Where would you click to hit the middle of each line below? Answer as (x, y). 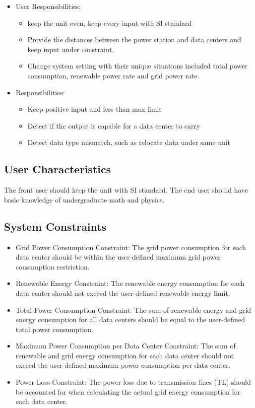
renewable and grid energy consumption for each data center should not (125, 355)
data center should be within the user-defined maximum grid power (118, 257)
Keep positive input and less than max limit (95, 109)
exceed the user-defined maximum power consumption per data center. (123, 365)
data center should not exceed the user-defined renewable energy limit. (123, 293)
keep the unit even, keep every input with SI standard (110, 23)
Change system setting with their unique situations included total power (138, 66)
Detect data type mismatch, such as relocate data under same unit (129, 142)
